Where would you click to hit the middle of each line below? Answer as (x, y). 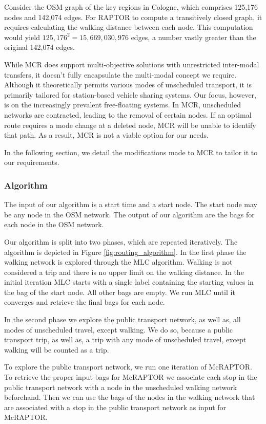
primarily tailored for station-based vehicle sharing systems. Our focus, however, (130, 94)
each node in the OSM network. (54, 224)
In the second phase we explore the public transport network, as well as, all (122, 319)
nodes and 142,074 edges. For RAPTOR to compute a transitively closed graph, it (133, 17)
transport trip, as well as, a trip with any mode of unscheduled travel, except (125, 339)
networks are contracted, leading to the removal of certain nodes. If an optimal (128, 114)
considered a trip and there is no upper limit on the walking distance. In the (124, 272)
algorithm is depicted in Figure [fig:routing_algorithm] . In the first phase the (125, 252)
